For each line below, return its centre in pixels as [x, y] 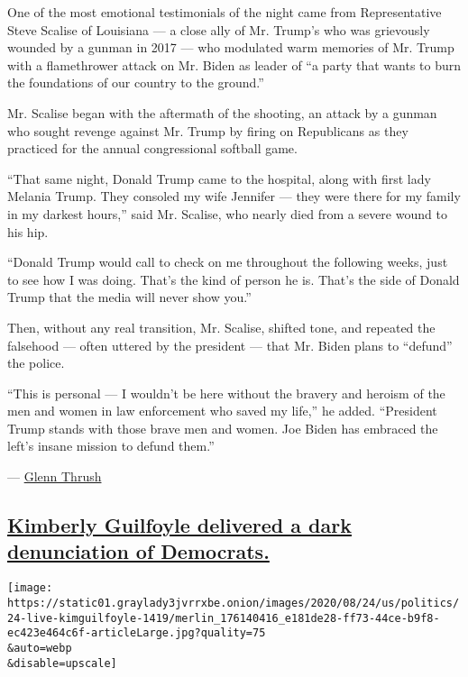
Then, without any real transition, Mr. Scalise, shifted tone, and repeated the [221, 327]
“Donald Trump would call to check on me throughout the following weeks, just [228, 262]
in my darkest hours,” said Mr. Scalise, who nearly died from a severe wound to [227, 213]
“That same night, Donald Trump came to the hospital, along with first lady [219, 178]
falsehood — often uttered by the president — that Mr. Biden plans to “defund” [230, 345]
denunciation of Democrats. [138, 551]
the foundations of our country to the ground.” [136, 82]
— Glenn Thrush [55, 476]
